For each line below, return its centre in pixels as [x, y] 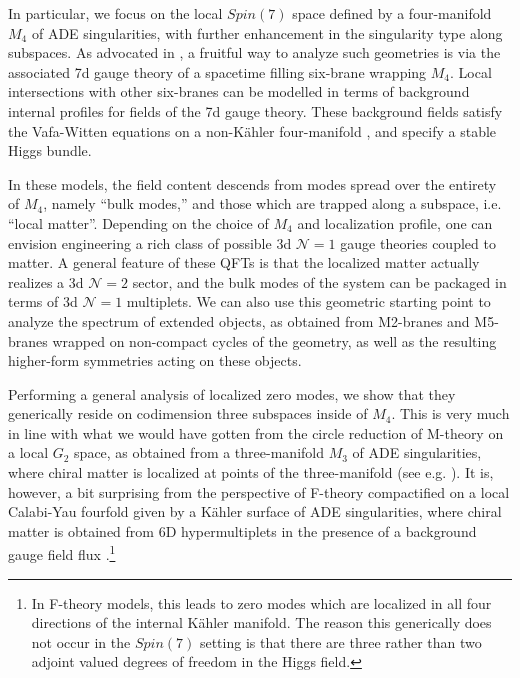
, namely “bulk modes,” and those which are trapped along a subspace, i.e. [272, 203]
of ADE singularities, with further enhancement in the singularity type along [267, 32]
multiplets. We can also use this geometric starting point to [308, 301]
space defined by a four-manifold [392, 13]
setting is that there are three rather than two [340, 641]
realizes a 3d [46, 281]
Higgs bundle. [50, 150]
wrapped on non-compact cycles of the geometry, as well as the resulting [274, 340]
